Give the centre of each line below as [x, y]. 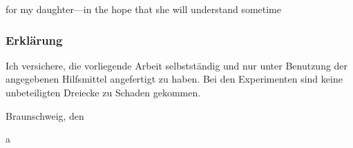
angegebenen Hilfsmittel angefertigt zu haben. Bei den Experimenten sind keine [174, 79]
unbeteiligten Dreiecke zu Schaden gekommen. [103, 92]
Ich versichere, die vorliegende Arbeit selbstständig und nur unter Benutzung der [177, 65]
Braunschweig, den [45, 115]
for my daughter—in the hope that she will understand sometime [143, 9]
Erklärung [34, 40]
